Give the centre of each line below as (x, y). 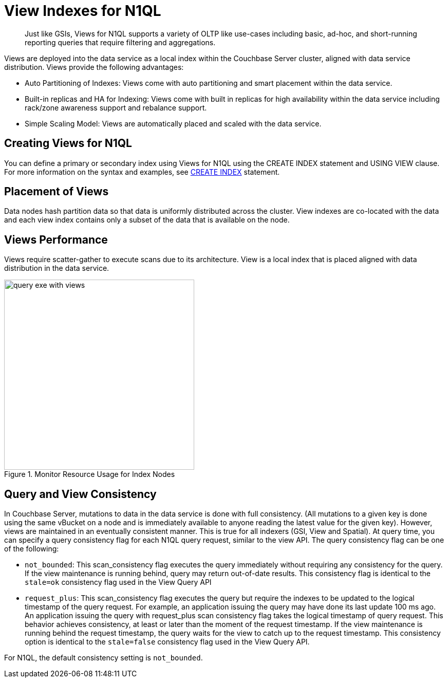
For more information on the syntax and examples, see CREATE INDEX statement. (142, 172)
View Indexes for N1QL (83, 11)
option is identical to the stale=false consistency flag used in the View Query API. (167, 642)
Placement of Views (57, 192)
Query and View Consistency (80, 494)
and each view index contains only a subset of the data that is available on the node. (147, 220)
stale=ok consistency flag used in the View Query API (118, 582)
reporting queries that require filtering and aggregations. (120, 42)
